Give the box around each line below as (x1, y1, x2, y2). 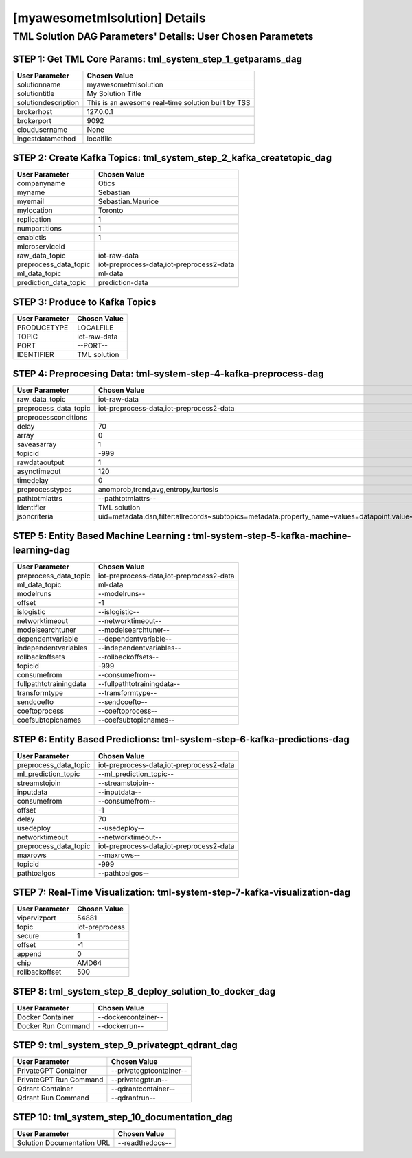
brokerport (16, 115, 51, 125)
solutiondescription (16, 98, 79, 107)
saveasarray (16, 440, 57, 449)
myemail (16, 196, 45, 206)
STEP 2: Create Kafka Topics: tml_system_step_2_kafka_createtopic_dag (12, 152, 332, 164)
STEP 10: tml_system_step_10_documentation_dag (12, 1111, 233, 1123)
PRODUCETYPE (16, 323, 69, 332)
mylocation (16, 206, 53, 216)
